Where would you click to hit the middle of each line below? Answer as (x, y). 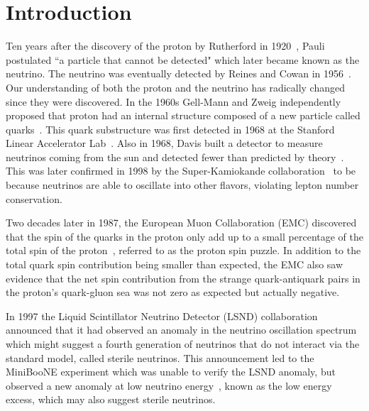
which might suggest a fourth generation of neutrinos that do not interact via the (183, 344)
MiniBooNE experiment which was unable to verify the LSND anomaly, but (171, 372)
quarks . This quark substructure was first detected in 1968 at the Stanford (170, 129)
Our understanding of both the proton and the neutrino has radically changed (176, 87)
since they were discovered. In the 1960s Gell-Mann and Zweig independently (174, 101)
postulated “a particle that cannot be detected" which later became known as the (183, 59)
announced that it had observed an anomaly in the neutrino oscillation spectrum (181, 330)
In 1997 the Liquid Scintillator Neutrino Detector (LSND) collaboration (162, 316)
